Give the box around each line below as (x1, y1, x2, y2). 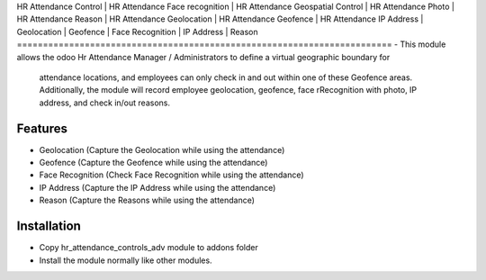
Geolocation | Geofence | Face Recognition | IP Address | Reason (16, 26, 258, 37)
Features (16, 121, 67, 136)
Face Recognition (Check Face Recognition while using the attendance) (39, 169, 305, 180)
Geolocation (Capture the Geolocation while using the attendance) (39, 144, 285, 155)
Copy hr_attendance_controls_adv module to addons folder (39, 242, 258, 253)
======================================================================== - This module (16, 39, 446, 50)
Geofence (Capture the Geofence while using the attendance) (39, 158, 268, 168)
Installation (16, 219, 81, 234)
